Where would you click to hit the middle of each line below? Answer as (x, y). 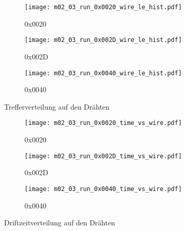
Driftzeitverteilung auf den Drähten (60, 223)
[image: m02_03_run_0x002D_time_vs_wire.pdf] (103, 156)
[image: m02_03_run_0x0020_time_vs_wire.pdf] (103, 123)
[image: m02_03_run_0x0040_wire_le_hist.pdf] (103, 73)
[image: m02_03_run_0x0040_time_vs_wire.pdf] (103, 189)
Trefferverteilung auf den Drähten (57, 106)
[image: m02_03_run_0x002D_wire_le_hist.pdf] (103, 40)
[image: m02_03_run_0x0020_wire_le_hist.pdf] (103, 7)
